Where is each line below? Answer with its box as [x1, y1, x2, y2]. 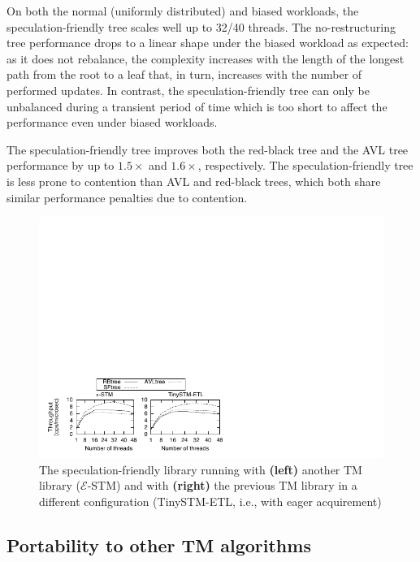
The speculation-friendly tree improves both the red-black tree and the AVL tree [6, 140, 409, 158]
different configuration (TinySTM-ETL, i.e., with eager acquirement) [39, 492, 382, 509]
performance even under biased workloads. [6, 114, 218, 131]
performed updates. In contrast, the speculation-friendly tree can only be [6, 81, 370, 98]
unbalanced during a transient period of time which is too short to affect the [6, 97, 388, 115]
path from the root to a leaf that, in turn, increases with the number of [6, 66, 362, 83]
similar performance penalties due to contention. [6, 188, 248, 205]
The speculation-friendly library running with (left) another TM [39, 460, 362, 478]
